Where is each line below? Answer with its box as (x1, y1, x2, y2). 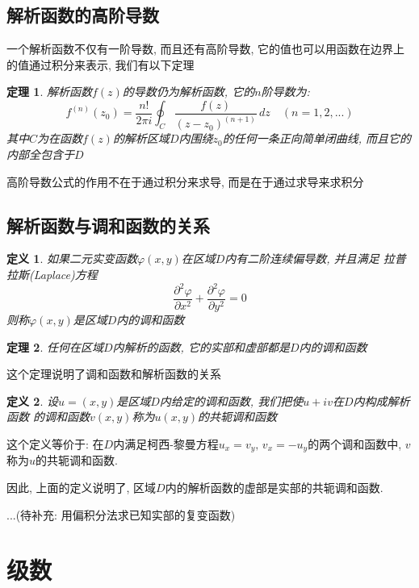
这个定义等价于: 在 (6, 436, 104, 452)
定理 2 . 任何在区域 (6, 338, 103, 355)
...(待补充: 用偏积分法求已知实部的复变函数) (6, 506, 236, 523)
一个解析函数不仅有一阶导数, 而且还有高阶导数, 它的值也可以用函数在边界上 (6, 40, 405, 57)
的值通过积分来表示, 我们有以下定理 (6, 56, 195, 73)
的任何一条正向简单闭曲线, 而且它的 (222, 130, 411, 147)
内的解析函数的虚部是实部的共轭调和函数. (165, 479, 383, 496)
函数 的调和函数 (6, 408, 90, 425)
